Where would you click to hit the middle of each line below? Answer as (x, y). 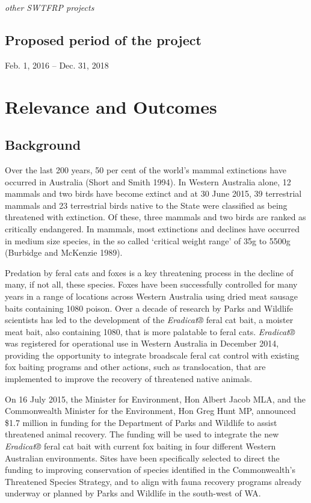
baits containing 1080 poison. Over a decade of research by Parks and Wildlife (149, 308)
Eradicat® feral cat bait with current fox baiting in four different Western (140, 446)
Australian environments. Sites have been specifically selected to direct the (142, 458)
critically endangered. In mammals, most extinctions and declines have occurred (152, 228)
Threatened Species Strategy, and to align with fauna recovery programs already (153, 481)
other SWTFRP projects (50, 7)
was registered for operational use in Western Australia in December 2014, (142, 343)
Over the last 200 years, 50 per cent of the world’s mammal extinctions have (146, 169)
